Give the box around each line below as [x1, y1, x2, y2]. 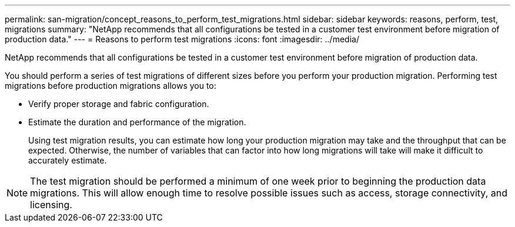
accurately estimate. [28, 155, 107, 165]
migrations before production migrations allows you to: [5, 81, 216, 91]
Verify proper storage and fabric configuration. [28, 99, 209, 109]
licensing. [30, 199, 72, 211]
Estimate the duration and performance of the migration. [28, 117, 246, 127]
